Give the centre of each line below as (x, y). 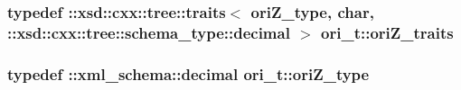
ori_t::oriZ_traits (387, 32)
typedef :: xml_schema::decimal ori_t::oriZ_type (188, 73)
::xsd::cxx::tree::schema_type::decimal (149, 32)
